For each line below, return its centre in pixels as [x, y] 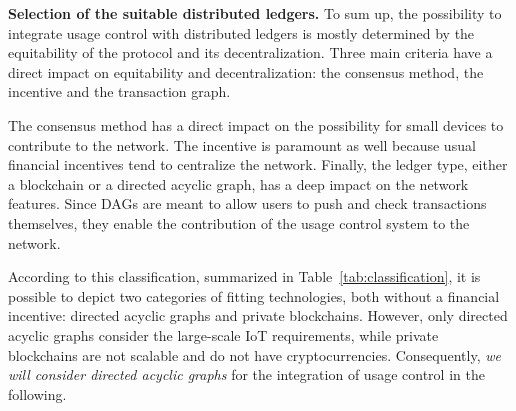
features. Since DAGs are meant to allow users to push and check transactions [247, 203]
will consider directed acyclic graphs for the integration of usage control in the [246, 374]
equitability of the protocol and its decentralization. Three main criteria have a [250, 52]
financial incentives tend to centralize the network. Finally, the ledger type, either [258, 164]
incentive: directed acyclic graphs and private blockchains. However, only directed [258, 315]
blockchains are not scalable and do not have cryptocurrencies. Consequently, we [254, 354]
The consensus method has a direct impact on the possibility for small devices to [256, 124]
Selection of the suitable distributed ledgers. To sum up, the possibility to [255, 13]
